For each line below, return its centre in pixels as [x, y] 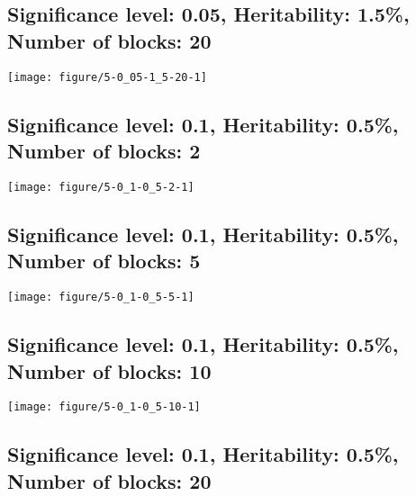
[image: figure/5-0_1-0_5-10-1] [104, 407]
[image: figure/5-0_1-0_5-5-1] [101, 298]
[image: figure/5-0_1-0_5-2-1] [101, 187]
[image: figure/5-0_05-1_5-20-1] [107, 77]
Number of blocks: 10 [109, 370]
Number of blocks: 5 [104, 261]
